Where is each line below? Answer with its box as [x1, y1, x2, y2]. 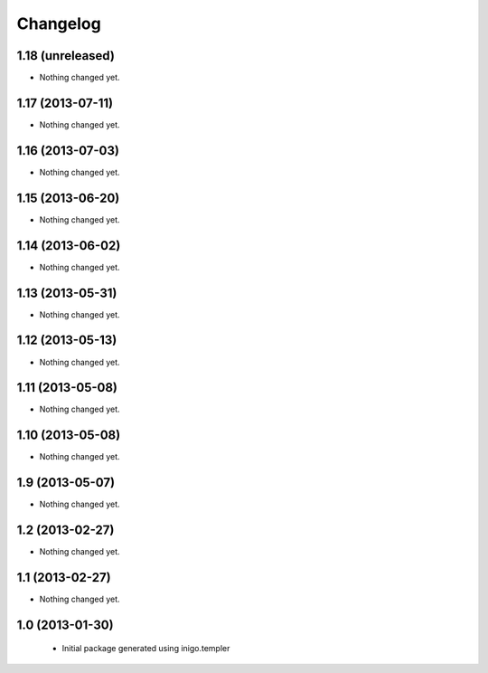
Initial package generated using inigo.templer [61, 643, 230, 654]
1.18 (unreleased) [16, 48, 115, 63]
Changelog [16, 14, 101, 33]
